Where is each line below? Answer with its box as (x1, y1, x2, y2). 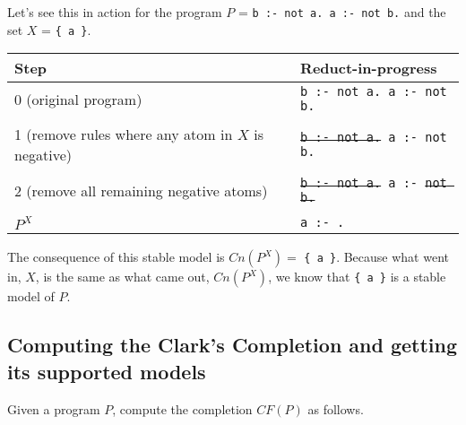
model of (7, 287, 55, 306)
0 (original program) (14, 88, 142, 109)
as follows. (307, 399, 364, 418)
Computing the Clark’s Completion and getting (7, 331, 458, 359)
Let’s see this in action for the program (7, 3, 222, 21)
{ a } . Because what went (304, 247, 449, 266)
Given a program (7, 399, 100, 418)
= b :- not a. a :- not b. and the (238, 3, 446, 21)
